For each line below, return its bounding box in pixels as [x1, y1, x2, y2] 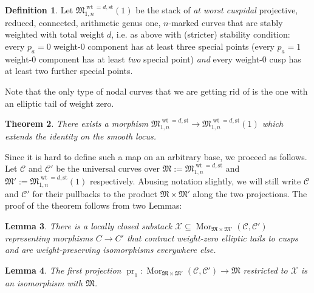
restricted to [243, 263, 288, 276]
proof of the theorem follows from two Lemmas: [5, 199, 182, 212]
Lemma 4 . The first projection [5, 263, 121, 276]
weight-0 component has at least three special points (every [53, 39, 275, 52]
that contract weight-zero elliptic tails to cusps [126, 231, 298, 244]
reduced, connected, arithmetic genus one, [5, 16, 161, 29]
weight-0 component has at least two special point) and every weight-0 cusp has [5, 52, 301, 65]
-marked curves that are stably [168, 16, 283, 29]
